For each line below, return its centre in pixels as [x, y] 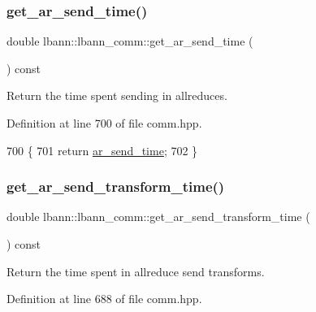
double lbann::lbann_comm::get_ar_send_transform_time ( [158, 217]
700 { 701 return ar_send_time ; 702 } [102, 150]
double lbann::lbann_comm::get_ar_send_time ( [130, 41]
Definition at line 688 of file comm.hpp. [104, 299]
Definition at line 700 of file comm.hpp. [104, 123]
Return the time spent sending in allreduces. [117, 95]
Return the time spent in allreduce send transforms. [136, 271]
